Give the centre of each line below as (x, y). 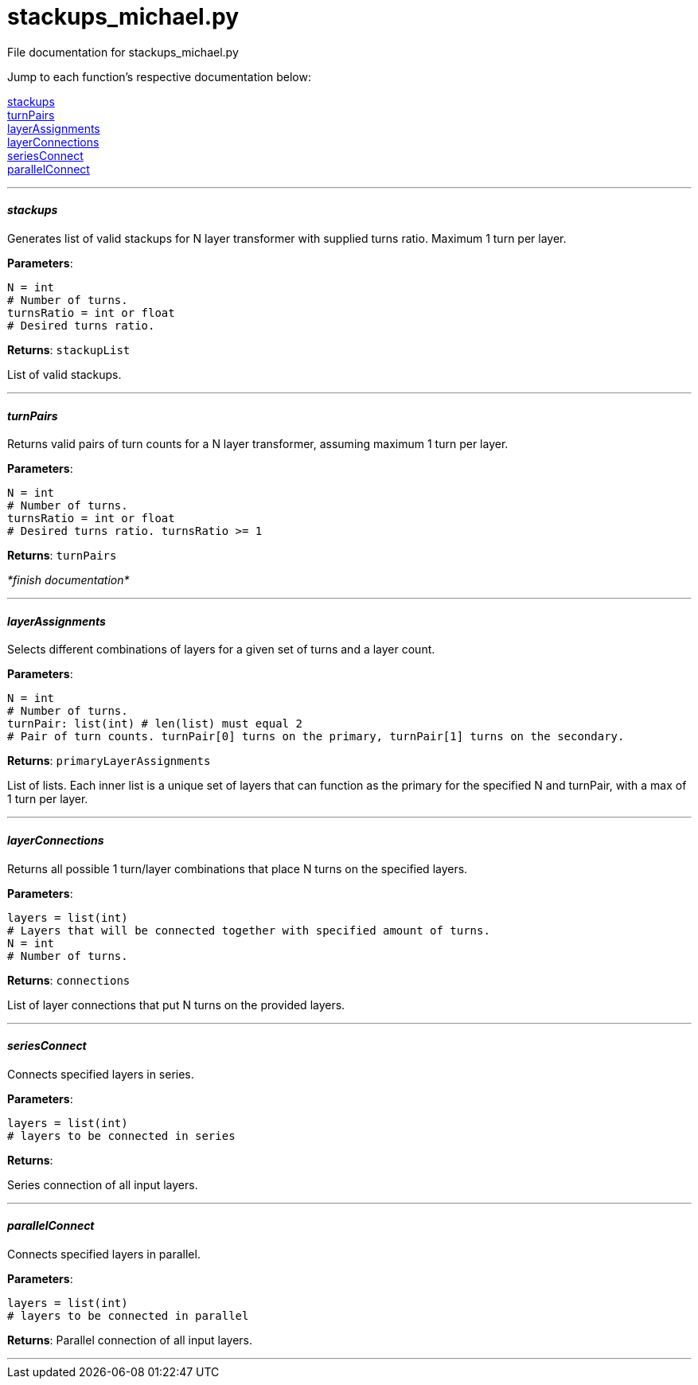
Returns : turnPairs (62, 556)
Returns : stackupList (69, 349)
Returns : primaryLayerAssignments (109, 761)
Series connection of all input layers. (103, 1184)
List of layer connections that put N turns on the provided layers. (176, 1005)
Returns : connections (69, 980)
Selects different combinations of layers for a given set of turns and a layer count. (221, 650)
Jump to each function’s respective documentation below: (159, 76)
